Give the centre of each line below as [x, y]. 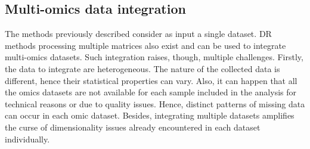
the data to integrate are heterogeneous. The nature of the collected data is [142, 68]
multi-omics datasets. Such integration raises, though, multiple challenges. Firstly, [154, 57]
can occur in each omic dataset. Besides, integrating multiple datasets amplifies [150, 115]
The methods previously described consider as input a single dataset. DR [138, 34]
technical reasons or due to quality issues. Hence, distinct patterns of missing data [155, 103]
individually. [27, 139]
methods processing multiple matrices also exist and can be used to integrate [145, 45]
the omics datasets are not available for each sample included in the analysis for [151, 92]
